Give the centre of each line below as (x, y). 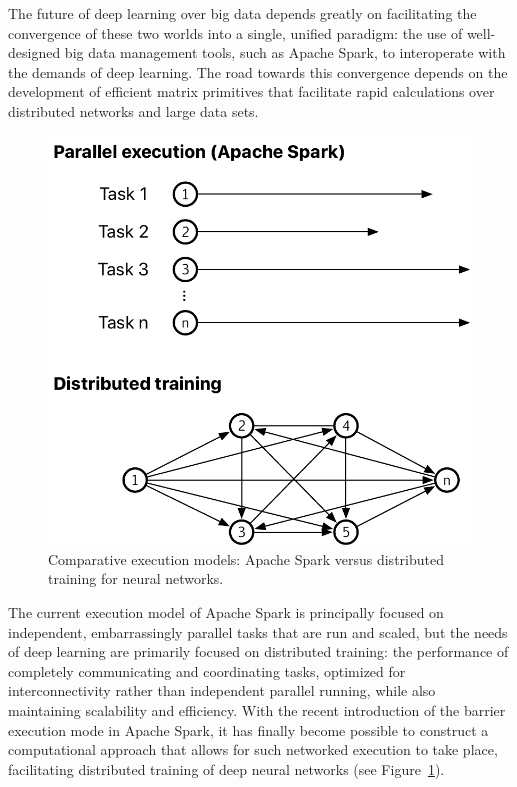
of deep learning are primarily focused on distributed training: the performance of (258, 651)
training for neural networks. (136, 578)
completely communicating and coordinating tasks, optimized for (207, 670)
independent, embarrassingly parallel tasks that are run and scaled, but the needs (258, 631)
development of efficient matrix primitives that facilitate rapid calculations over (251, 91)
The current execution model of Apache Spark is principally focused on (226, 611)
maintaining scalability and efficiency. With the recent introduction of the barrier (257, 709)
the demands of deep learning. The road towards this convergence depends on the (258, 71)
